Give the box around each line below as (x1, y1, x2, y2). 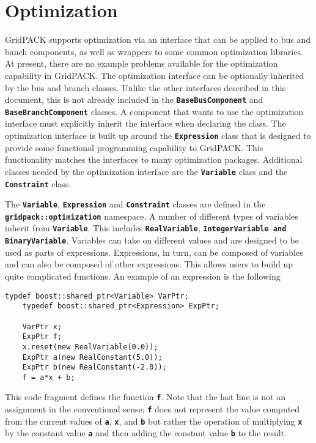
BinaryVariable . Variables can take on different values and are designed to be (5, 234, 299, 247)
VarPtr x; (22, 322, 62, 331)
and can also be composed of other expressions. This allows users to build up (5, 258, 293, 270)
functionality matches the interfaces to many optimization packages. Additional (5, 153, 303, 166)
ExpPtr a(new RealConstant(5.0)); (22, 352, 163, 362)
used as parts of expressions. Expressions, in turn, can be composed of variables (5, 245, 303, 258)
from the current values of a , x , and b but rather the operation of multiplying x (5, 414, 303, 427)
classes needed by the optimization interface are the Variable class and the (5, 165, 288, 177)
